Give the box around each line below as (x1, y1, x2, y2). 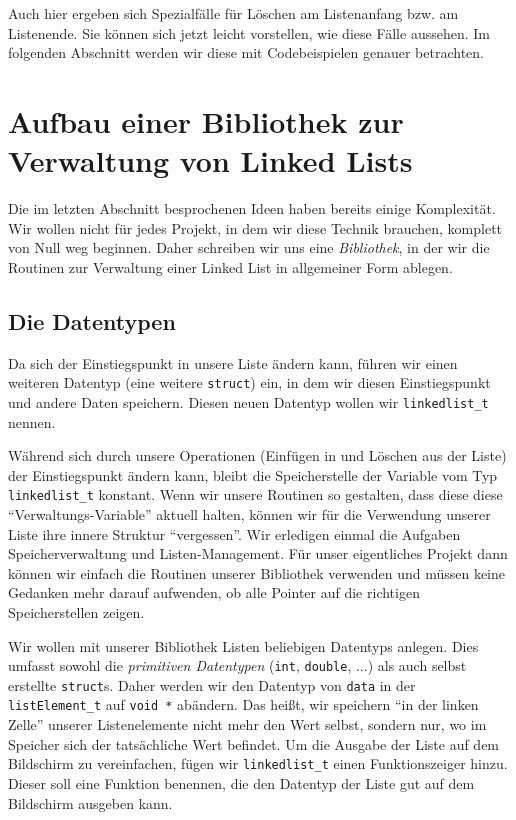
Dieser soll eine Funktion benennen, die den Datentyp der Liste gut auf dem (8, 772, 475, 793)
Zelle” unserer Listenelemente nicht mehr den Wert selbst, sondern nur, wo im (8, 714, 487, 735)
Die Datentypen (8, 305, 176, 336)
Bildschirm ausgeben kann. (8, 792, 173, 813)
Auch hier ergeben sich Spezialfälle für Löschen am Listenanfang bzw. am (8, 3, 459, 23)
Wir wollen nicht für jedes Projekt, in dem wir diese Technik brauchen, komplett (8, 217, 503, 238)
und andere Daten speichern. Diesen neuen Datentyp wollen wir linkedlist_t (8, 391, 489, 412)
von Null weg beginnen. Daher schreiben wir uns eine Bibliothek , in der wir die (8, 237, 490, 258)
